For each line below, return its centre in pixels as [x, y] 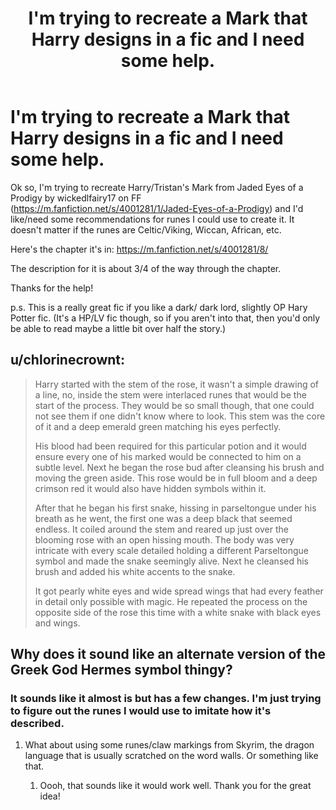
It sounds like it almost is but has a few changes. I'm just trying [166, 699]
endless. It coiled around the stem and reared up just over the [161, 529]
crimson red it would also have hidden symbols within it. [150, 488]
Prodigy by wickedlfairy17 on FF [76, 198]
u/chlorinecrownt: [68, 360]
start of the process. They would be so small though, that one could [174, 405]
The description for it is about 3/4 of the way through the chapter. [146, 268]
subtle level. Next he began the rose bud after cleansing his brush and [179, 467]
